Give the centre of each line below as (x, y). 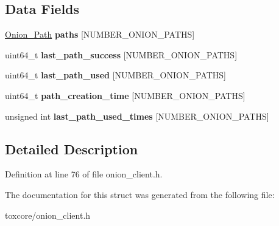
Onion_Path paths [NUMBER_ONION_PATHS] (100, 34)
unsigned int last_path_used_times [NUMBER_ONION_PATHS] (137, 116)
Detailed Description (72, 149)
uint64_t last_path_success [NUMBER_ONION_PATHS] (121, 54)
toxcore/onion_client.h (48, 215)
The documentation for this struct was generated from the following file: (140, 194)
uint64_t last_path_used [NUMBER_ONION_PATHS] (115, 75)
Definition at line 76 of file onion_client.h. (84, 174)
